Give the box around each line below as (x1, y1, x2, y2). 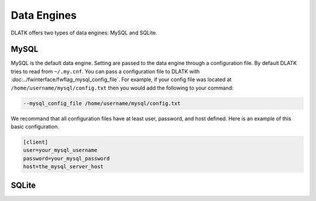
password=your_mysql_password (23, 155, 110, 162)
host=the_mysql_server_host (23, 164, 104, 170)
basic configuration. (11, 123, 60, 130)
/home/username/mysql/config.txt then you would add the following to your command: (11, 84, 233, 91)
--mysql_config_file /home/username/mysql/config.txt (23, 100, 181, 106)
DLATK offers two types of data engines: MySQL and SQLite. (11, 29, 157, 36)
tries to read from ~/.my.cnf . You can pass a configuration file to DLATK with (11, 68, 200, 75)
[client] (23, 138, 49, 145)
